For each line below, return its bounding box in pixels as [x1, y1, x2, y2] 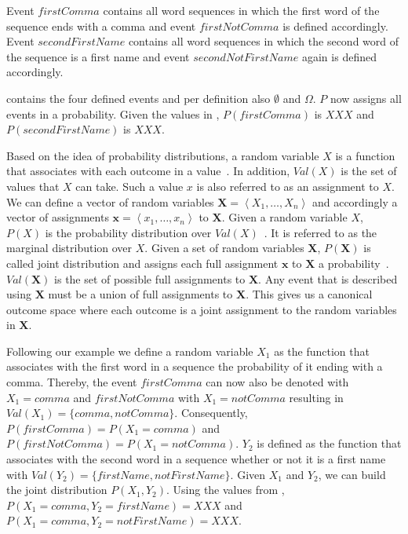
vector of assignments [6, 209, 109, 225]
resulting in [289, 389, 344, 405]
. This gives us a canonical [246, 286, 373, 302]
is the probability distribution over [45, 224, 212, 240]
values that [6, 177, 60, 194]
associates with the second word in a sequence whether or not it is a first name [6, 451, 386, 467]
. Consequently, [174, 404, 248, 421]
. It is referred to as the [264, 224, 377, 240]
